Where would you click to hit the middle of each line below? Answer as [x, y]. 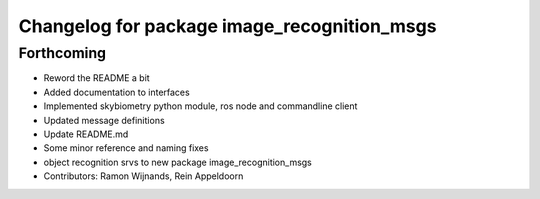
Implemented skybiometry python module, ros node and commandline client [200, 106]
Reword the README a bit [96, 78]
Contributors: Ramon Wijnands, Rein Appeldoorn [143, 176]
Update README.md [86, 134]
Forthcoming [62, 53]
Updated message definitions [104, 120]
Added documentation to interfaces [116, 92]
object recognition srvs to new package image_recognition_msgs [177, 162]
